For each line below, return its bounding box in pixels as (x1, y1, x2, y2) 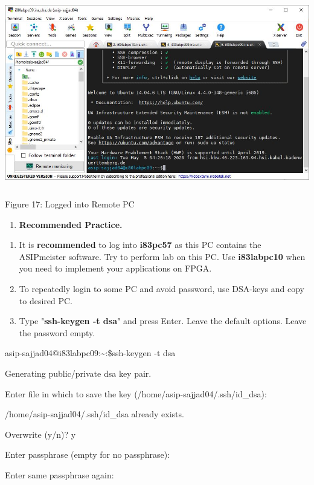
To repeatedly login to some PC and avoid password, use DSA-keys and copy (19, 282, 304, 295)
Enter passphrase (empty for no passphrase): (5, 448, 170, 461)
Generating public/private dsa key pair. (5, 366, 152, 379)
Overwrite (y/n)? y (5, 428, 76, 440)
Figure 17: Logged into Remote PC (5, 198, 135, 210)
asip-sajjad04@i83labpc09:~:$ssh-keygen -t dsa (5, 347, 176, 359)
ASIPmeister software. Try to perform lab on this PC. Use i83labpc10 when (19, 250, 306, 262)
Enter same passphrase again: (5, 468, 114, 481)
